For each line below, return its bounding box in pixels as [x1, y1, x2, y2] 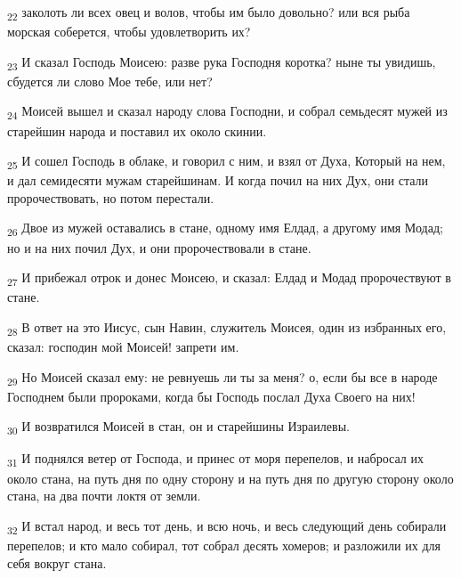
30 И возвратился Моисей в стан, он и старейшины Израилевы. [7, 417, 350, 438]
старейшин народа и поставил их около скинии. [7, 121, 267, 140]
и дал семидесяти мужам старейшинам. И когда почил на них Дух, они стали [7, 171, 429, 190]
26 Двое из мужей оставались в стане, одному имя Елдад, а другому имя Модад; [7, 218, 443, 240]
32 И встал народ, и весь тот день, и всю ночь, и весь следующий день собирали [7, 516, 447, 537]
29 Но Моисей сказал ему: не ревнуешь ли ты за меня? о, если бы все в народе [7, 367, 438, 388]
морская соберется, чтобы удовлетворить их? [7, 22, 251, 41]
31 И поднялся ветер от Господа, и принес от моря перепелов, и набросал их [7, 449, 424, 470]
